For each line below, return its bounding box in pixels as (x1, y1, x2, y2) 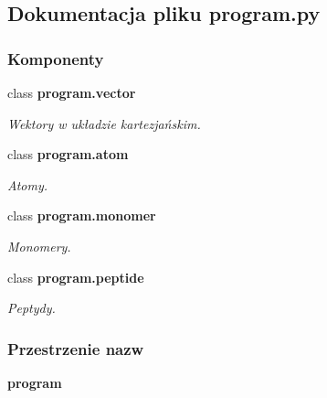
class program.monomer (7, 206, 156, 225)
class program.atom (7, 145, 129, 164)
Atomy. (7, 175, 48, 194)
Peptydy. (7, 298, 56, 317)
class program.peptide (7, 267, 144, 286)
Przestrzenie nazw (7, 337, 144, 360)
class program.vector (7, 83, 136, 102)
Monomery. (7, 236, 71, 255)
